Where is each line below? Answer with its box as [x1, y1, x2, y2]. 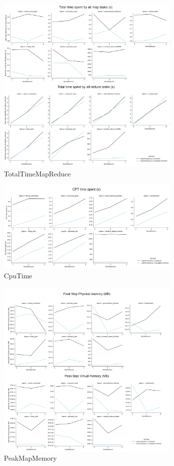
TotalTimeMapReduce [4, 168, 71, 178]
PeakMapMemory [4, 453, 57, 463]
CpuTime [4, 270, 32, 280]
